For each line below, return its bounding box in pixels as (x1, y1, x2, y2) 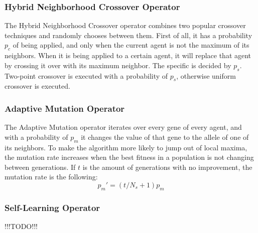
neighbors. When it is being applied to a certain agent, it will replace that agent (5, 50, 251, 61)
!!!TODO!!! (5, 220, 38, 231)
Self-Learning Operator (5, 201, 100, 213)
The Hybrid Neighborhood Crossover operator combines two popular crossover (5, 20, 246, 31)
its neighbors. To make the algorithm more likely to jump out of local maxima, (5, 142, 247, 152)
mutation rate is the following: (5, 171, 98, 182)
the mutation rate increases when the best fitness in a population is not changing (5, 152, 254, 162)
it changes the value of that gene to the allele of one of (81, 131, 249, 142)
